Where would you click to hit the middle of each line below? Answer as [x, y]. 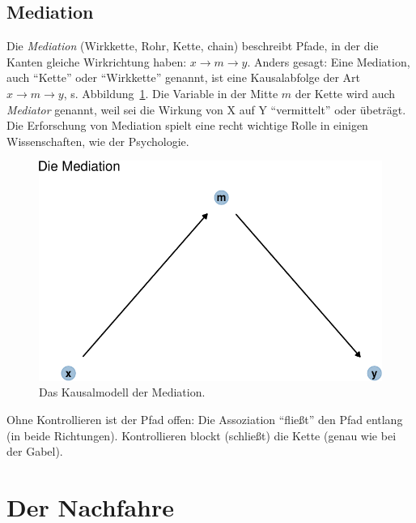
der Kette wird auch [345, 93]
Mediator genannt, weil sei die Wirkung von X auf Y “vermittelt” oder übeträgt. [206, 109]
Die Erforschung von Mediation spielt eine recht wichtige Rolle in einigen [187, 125]
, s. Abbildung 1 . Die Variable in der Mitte [171, 93]
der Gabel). [35, 451]
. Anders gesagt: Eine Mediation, [329, 61]
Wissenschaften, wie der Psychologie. [98, 141]
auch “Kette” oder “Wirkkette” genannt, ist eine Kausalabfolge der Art [184, 77]
